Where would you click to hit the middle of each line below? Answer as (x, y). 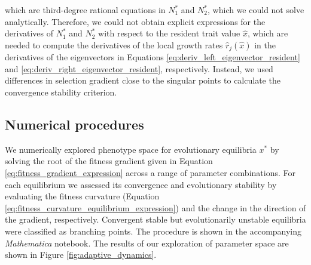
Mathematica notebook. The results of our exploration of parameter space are (147, 243)
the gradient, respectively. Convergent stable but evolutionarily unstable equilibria (155, 219)
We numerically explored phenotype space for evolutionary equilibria (131, 149)
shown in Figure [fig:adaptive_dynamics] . (81, 255)
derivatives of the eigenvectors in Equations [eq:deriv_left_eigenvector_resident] (153, 57)
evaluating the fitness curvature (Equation (82, 196)
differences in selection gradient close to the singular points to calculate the (143, 80)
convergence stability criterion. (61, 92)
